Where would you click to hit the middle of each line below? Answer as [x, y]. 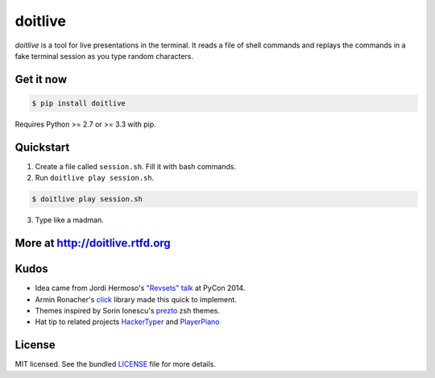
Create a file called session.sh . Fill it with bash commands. [136, 166]
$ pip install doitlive [79, 103]
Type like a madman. [69, 220]
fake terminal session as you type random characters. [104, 56]
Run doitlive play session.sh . [95, 178]
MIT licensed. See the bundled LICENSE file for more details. [116, 364]
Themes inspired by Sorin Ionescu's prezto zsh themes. [128, 310]
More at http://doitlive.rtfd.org [93, 243]
